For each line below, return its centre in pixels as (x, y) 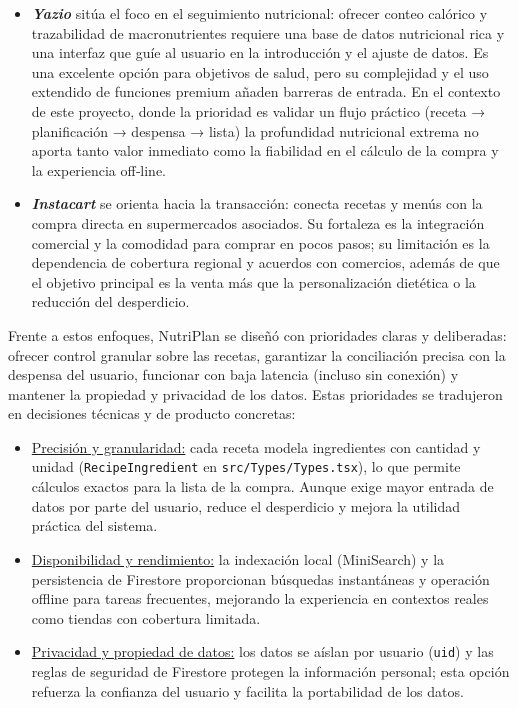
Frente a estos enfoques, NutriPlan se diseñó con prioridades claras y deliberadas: (257, 334)
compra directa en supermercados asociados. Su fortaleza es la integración (258, 222)
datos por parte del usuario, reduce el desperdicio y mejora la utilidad (246, 505)
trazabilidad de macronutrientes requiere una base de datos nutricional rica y (268, 32)
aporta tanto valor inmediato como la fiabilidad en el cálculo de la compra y (265, 150)
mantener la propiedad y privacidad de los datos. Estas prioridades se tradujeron (255, 393)
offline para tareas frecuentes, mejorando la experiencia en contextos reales (260, 598)
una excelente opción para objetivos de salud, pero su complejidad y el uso (260, 71)
